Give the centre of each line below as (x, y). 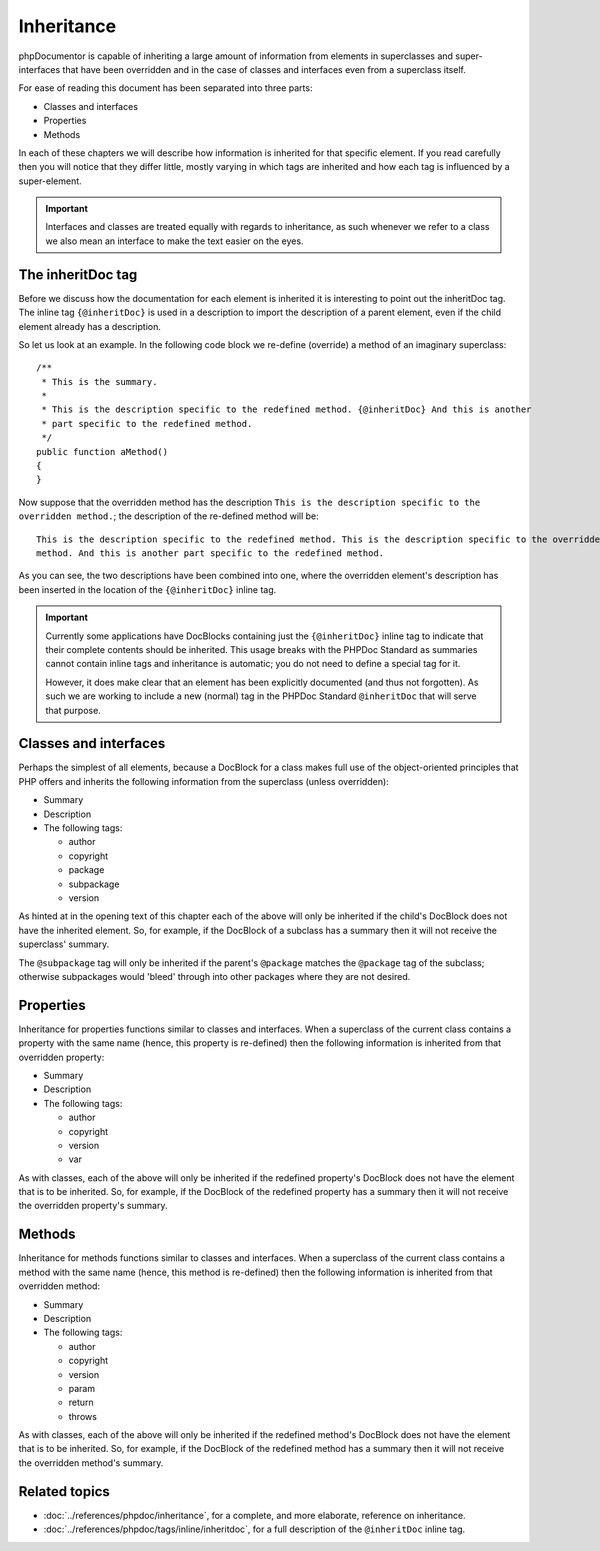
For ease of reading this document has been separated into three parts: (165, 88)
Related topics (64, 1491)
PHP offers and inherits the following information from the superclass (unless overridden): (203, 781)
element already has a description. (90, 326)
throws (82, 1416)
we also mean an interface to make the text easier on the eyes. (174, 241)
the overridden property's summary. (93, 1206)
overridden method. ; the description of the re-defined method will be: (168, 516)
